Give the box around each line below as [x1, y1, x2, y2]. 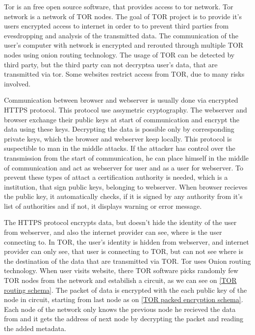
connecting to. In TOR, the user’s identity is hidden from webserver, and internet [4, 236, 249, 247]
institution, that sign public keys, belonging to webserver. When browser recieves [4, 181, 248, 192]
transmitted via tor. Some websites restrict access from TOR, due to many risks [4, 69, 245, 79]
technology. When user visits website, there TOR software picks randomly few [4, 265, 238, 276]
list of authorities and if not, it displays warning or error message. [4, 200, 202, 211]
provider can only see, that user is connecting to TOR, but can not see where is [4, 246, 243, 256]
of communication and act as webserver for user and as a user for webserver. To [4, 162, 243, 172]
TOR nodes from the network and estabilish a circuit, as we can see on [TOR [4, 275, 237, 285]
